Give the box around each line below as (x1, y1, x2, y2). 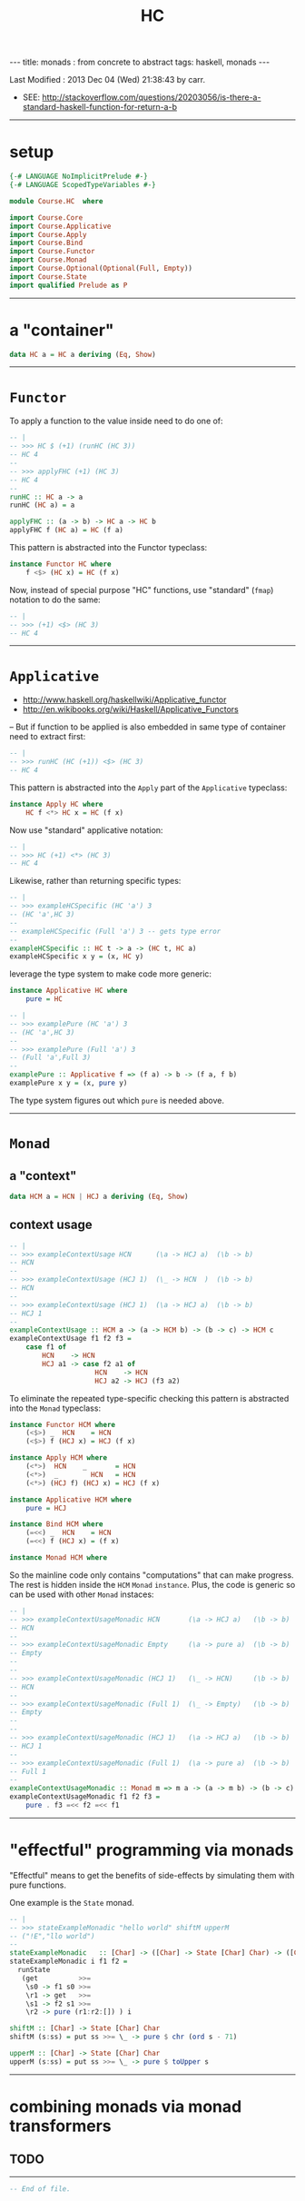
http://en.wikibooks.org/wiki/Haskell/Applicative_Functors (22, 704, 239, 715)
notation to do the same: (9, 594, 102, 605)
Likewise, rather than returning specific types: (9, 876, 182, 887)
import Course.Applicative (9, 222, 112, 231)
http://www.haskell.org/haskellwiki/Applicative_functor (22, 694, 227, 705)
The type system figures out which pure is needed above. (9, 1095, 225, 1105)
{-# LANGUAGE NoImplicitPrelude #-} (9, 172, 148, 182)
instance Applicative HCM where (9, 1495, 132, 1504)
